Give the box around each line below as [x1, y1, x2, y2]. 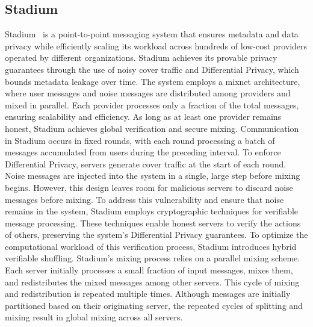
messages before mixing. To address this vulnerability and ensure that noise [5, 193, 284, 205]
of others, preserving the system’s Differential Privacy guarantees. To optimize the [5, 228, 308, 241]
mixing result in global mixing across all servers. [5, 311, 183, 323]
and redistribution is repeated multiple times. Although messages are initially [5, 287, 291, 300]
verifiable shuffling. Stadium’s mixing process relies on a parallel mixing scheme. [5, 252, 300, 264]
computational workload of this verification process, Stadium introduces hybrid [5, 240, 297, 252]
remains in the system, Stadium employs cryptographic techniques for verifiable [5, 205, 299, 217]
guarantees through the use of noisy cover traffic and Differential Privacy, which [5, 63, 299, 75]
